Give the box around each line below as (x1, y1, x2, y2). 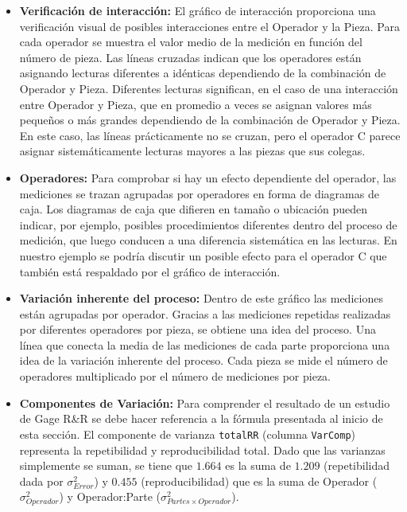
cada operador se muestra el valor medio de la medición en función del (19, 33, 362, 50)
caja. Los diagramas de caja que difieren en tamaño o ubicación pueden (19, 201, 367, 217)
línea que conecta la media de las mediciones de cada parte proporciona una (19, 336, 390, 353)
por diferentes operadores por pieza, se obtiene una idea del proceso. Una (19, 321, 376, 338)
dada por (19, 472, 64, 489)
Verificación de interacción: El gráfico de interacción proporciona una (19, 2, 376, 18)
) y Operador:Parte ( (59, 488, 161, 505)
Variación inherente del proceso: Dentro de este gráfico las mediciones (19, 290, 383, 307)
